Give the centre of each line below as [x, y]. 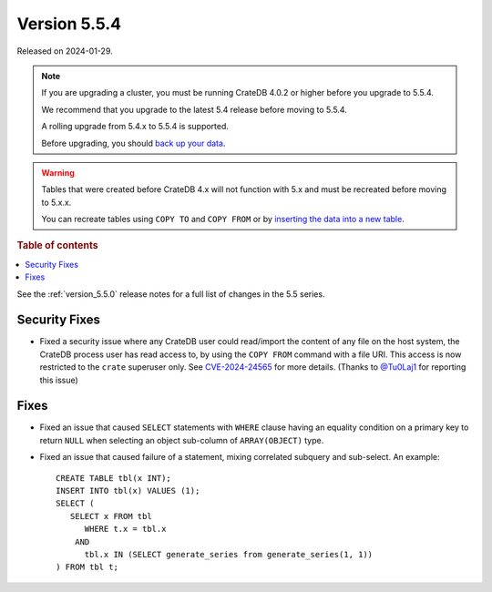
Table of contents [58, 246]
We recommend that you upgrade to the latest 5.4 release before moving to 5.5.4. [195, 109]
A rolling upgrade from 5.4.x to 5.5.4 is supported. [135, 127]
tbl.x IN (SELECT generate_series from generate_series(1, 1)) [229, 554]
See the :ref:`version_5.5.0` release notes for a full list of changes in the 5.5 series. [171, 294]
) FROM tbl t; [87, 567]
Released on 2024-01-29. [65, 51]
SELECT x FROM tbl [111, 516]
